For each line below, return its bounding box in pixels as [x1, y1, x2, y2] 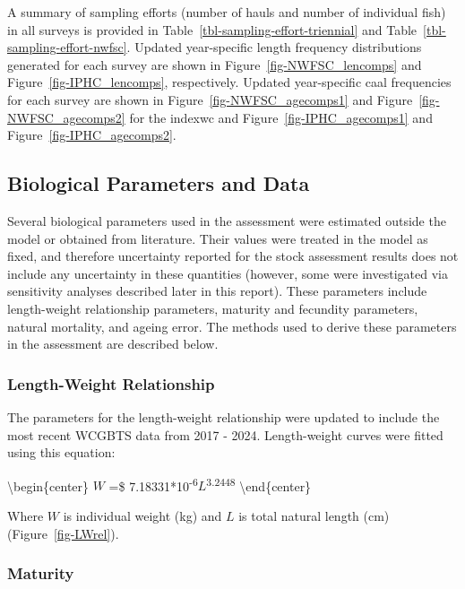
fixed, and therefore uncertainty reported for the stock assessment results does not [7, 247, 459, 265]
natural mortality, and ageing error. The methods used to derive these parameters [7, 316, 457, 335]
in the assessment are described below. [7, 334, 219, 353]
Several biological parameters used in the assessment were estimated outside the [7, 211, 446, 230]
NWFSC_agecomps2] [7, 108, 125, 126]
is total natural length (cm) [238, 506, 390, 524]
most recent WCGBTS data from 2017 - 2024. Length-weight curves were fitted [7, 425, 443, 444]
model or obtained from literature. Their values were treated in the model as [7, 229, 428, 247]
